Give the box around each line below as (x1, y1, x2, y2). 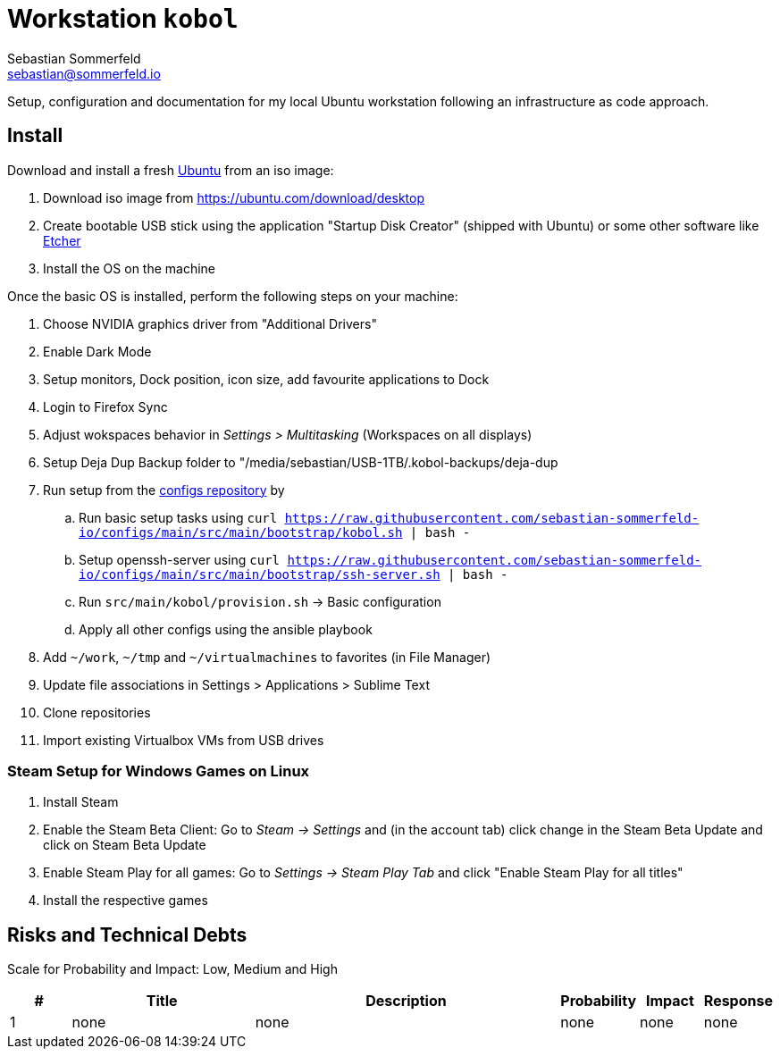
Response (703, 992, 773, 1010)
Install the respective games (43, 893, 208, 909)
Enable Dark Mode (43, 343, 152, 359)
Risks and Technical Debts (7, 923, 247, 946)
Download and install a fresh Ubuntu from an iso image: (7, 162, 334, 178)
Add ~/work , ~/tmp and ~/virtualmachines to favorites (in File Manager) (43, 649, 491, 665)
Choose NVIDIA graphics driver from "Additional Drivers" (43, 315, 377, 331)
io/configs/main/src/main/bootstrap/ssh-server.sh (79, 566, 440, 582)
